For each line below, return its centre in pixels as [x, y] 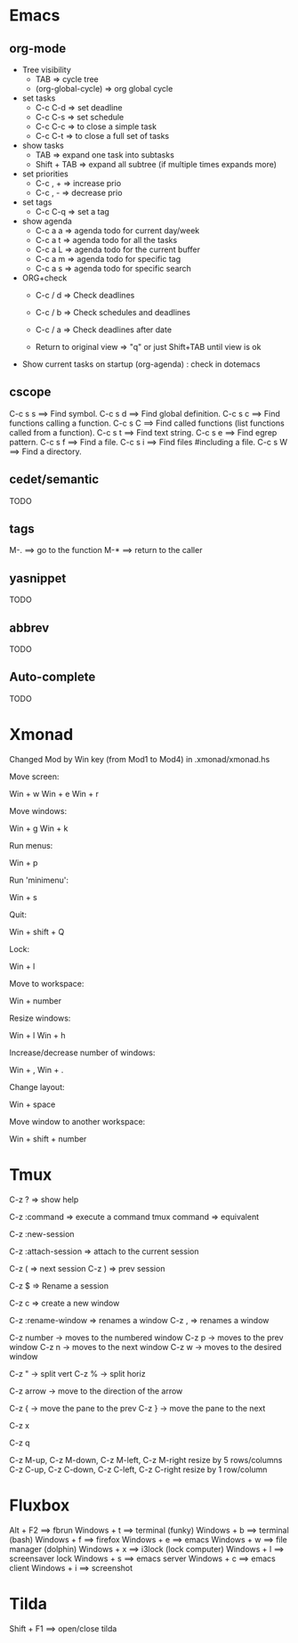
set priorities [45, 174]
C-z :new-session [42, 1233]
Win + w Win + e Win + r [54, 793]
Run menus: [31, 845]
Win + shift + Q [37, 931]
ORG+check [44, 278]
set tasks [39, 98]
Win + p [24, 862]
